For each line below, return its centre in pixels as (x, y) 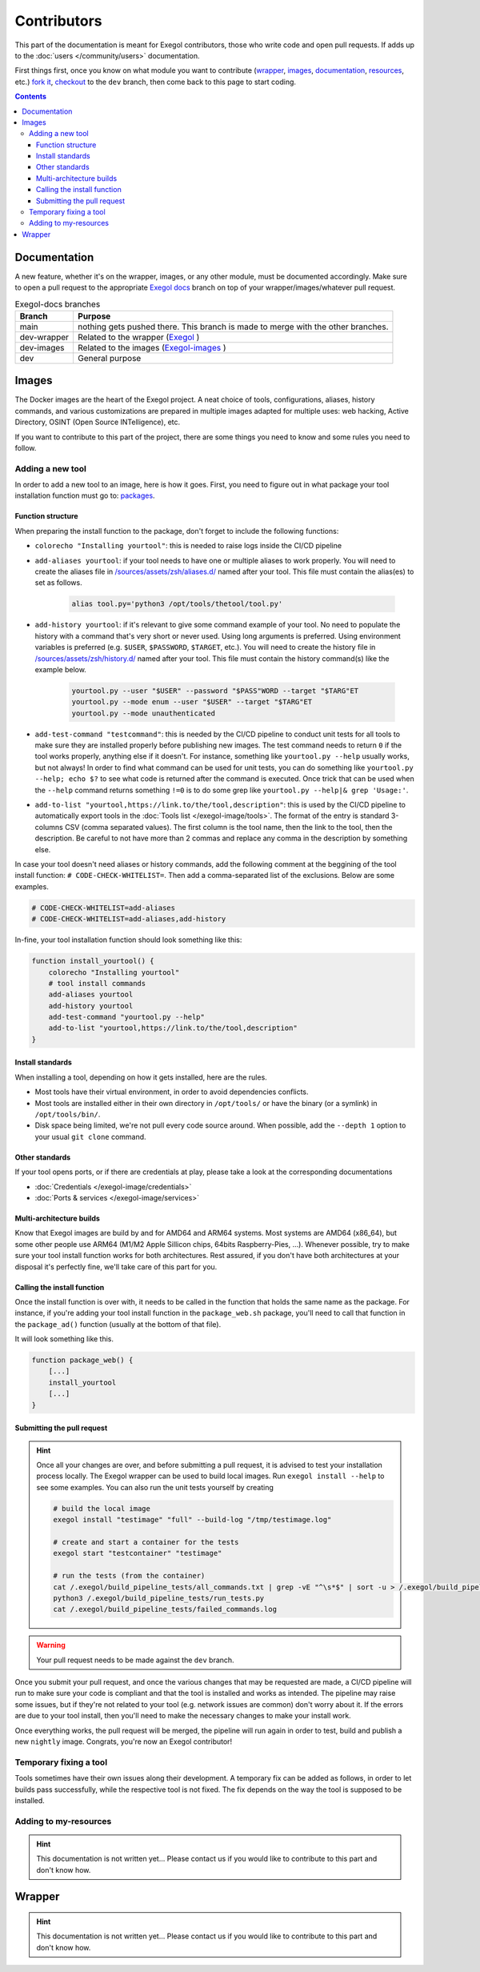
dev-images (42, 347)
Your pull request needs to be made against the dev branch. (136, 1660)
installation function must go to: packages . (85, 495)
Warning (51, 1645)
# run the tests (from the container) (129, 1576)
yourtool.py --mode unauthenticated (144, 713)
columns (49, 827)
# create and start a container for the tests (146, 1542)
